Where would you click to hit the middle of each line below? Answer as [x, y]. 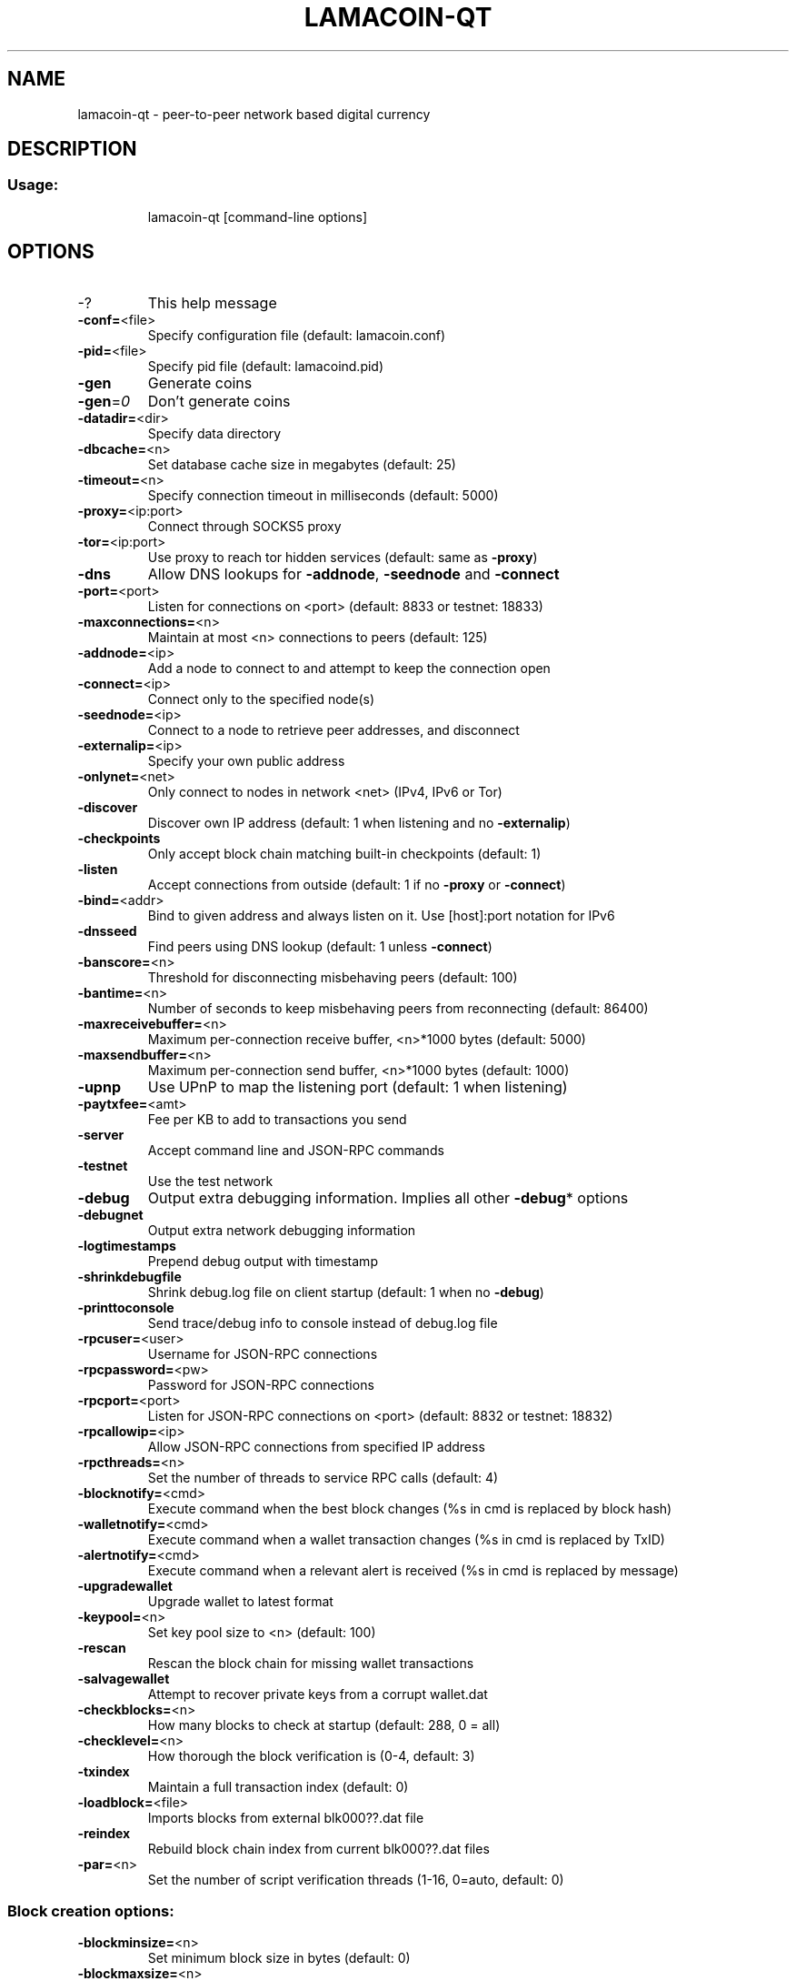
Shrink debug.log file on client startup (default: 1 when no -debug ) [346, 1292]
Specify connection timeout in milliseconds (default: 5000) [323, 495]
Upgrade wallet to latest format [240, 1601]
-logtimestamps [127, 1245]
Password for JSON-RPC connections [261, 1384]
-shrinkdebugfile [129, 1276]
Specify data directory [214, 433]
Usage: [33, 185]
